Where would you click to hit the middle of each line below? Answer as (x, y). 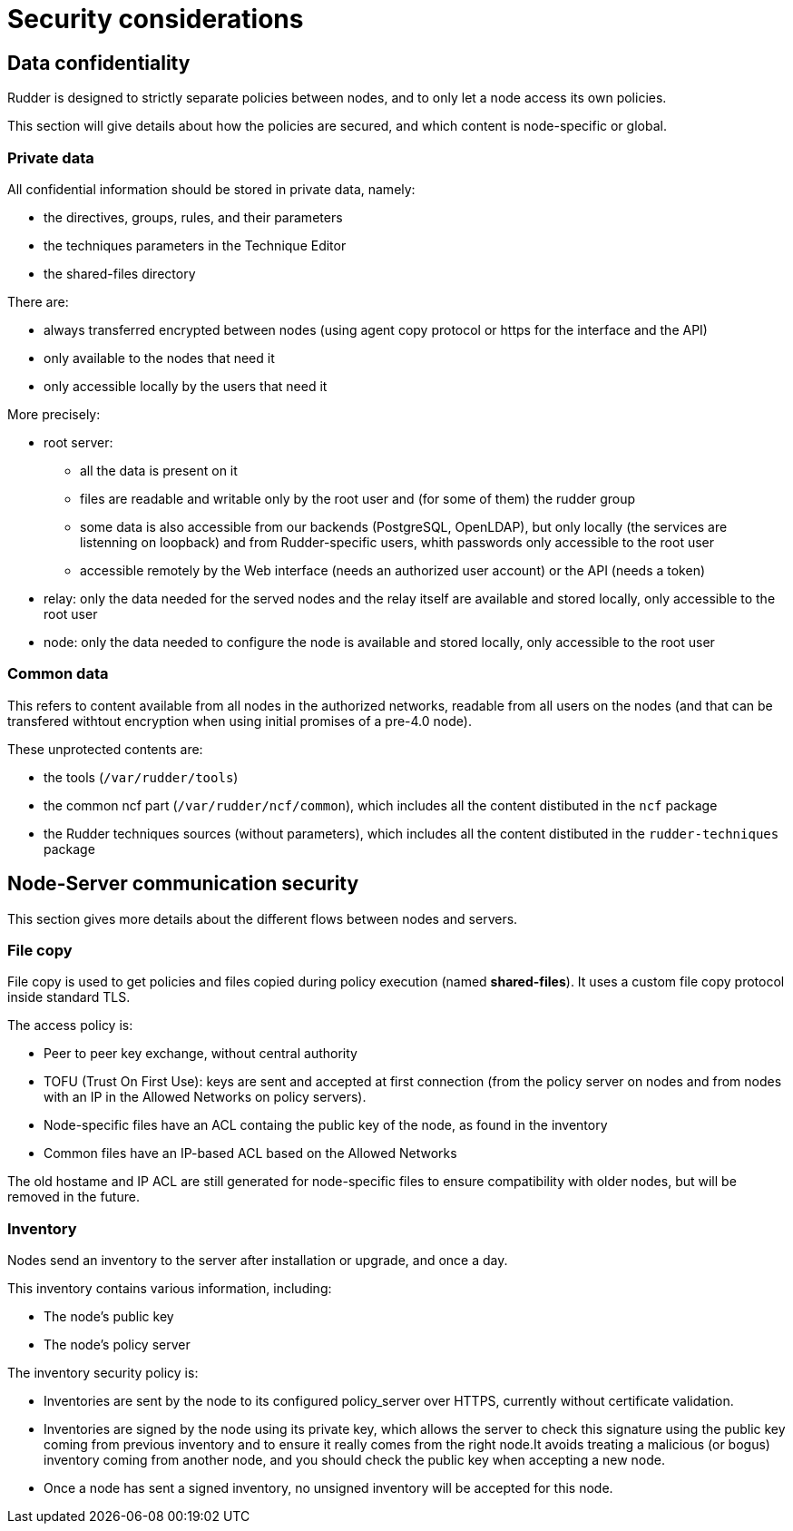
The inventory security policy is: (103, 1373)
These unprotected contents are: (105, 749)
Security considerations (156, 19)
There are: (38, 301)
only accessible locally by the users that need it (186, 386)
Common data (58, 674)
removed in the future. (73, 1197)
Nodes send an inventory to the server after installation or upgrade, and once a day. (258, 1261)
